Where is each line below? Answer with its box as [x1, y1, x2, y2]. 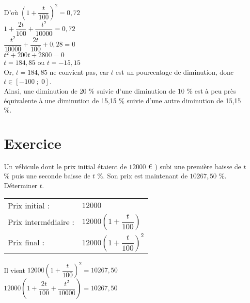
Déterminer [4, 180, 38, 190]
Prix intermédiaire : [8, 216, 75, 228]
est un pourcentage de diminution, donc [115, 66, 234, 77]
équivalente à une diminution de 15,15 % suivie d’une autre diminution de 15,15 [4, 95, 241, 105]
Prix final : [8, 237, 45, 248]
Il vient [4, 265, 25, 275]
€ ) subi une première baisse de [148, 161, 241, 171]
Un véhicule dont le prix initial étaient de [4, 161, 127, 171]
